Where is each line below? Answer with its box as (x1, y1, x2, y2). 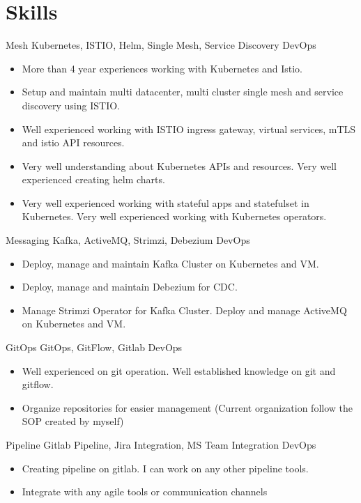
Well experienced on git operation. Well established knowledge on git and (22, 363, 336, 378)
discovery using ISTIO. (22, 98, 120, 112)
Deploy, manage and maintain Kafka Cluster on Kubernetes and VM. (22, 256, 319, 270)
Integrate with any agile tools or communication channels (22, 484, 268, 499)
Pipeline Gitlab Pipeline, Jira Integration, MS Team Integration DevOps (6, 438, 316, 451)
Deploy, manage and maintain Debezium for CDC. (22, 279, 238, 294)
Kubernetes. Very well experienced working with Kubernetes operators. (22, 209, 327, 224)
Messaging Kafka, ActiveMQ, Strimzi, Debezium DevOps (6, 233, 250, 247)
